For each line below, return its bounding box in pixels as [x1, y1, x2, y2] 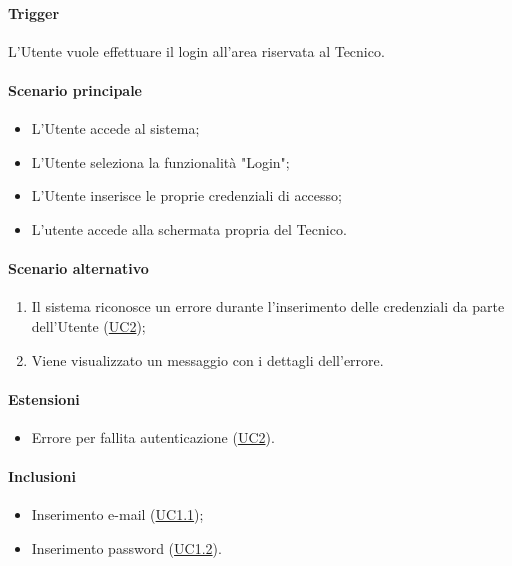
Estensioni [8, 388, 80, 409]
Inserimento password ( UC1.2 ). [31, 537, 222, 558]
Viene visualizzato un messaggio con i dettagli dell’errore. [31, 349, 384, 370]
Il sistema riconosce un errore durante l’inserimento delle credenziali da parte [31, 296, 505, 317]
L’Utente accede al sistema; [31, 118, 200, 139]
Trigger [8, 2, 60, 23]
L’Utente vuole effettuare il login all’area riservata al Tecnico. [8, 40, 385, 61]
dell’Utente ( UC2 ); [31, 315, 146, 336]
